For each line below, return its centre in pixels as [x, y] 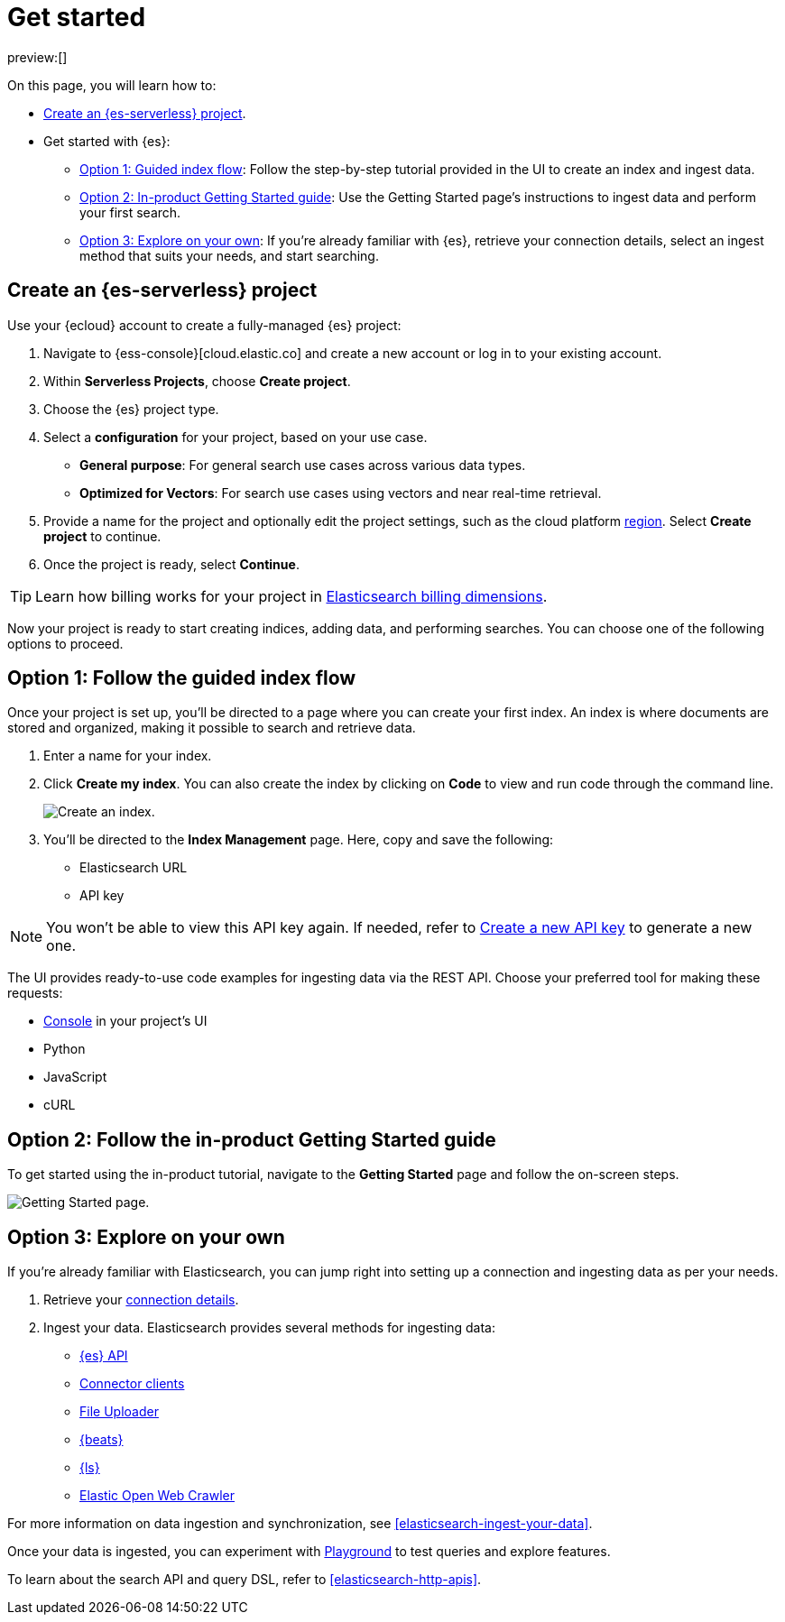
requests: [35, 993]
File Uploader [119, 1412]
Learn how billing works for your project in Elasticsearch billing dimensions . [291, 596]
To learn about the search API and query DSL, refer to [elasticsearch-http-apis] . [245, 1580]
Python [65, 1049]
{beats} [102, 1440]
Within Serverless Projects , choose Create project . [197, 381]
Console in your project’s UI [125, 1021]
